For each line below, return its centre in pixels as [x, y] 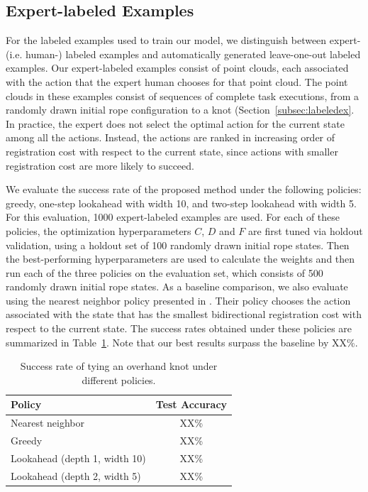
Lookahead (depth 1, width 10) [78, 458]
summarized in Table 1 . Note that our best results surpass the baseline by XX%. [182, 342]
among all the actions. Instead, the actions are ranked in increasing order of [171, 137]
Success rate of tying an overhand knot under [119, 366]
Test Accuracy [191, 404]
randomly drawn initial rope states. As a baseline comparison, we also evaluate [177, 286]
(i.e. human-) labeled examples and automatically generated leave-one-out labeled [183, 54]
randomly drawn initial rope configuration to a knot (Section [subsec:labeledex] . [180, 110]
